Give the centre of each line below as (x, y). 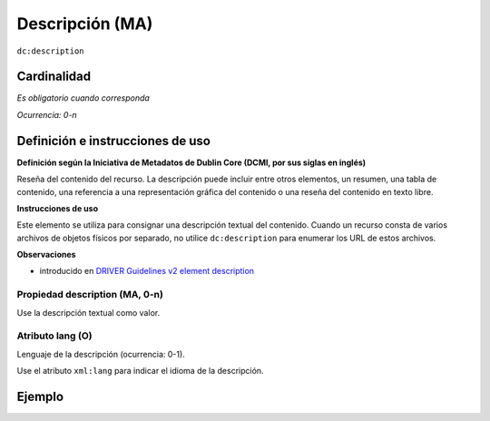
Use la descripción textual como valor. (88, 312)
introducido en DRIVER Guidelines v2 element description (147, 271)
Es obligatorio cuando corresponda (83, 98)
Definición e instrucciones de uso (113, 141)
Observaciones (46, 255)
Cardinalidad (54, 77)
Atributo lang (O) (54, 336)
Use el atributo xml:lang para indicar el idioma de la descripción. (140, 371)
